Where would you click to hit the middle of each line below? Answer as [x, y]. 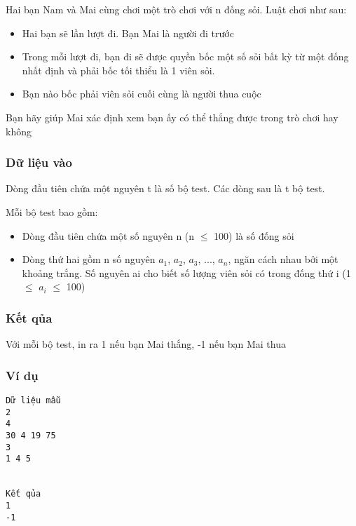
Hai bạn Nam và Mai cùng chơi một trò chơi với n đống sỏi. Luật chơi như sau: [176, 9]
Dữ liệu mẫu [33, 400]
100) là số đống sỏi [254, 235]
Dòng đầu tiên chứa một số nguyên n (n [108, 235]
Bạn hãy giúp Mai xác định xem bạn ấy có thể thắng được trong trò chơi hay [172, 117]
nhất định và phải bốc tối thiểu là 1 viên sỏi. [118, 70]
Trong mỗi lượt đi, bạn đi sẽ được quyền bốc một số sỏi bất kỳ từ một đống [185, 56]
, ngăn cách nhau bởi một [283, 259]
